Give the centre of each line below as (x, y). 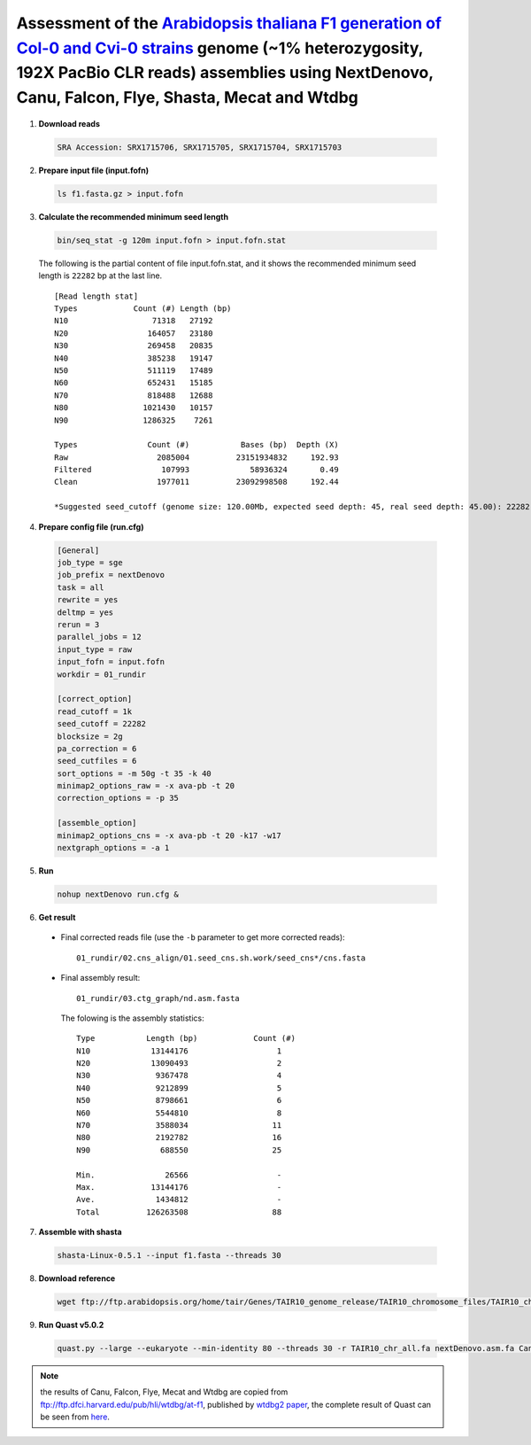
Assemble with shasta (81, 1232)
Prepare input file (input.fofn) (94, 170)
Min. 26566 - (179, 1175)
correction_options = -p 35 (118, 798)
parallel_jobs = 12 (99, 637)
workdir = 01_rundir (101, 674)
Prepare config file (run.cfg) (91, 526)
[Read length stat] (96, 296)
